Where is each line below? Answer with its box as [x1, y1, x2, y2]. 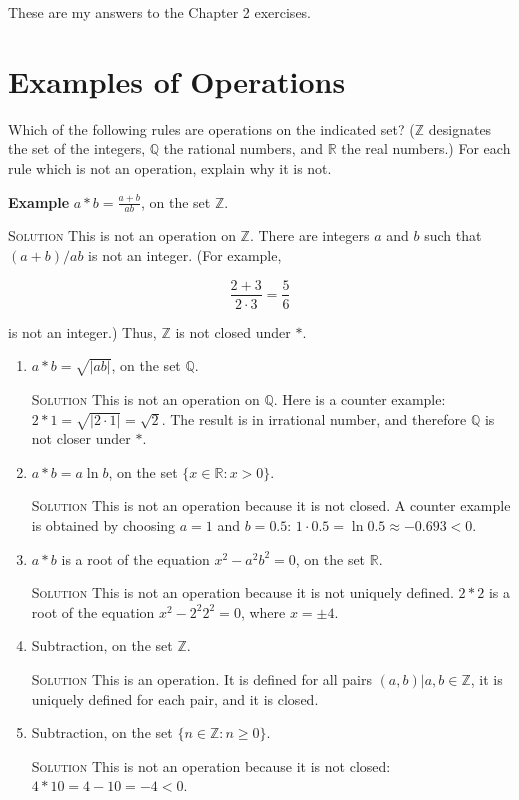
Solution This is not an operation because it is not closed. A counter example [31, 495, 511, 516]
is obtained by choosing [31, 515, 176, 536]
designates [428, 118, 492, 139]
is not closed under [175, 321, 291, 342]
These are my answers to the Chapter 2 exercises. [8, 2, 312, 22]
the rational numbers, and [163, 138, 323, 159]
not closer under [31, 428, 131, 449]
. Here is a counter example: [273, 388, 446, 409]
